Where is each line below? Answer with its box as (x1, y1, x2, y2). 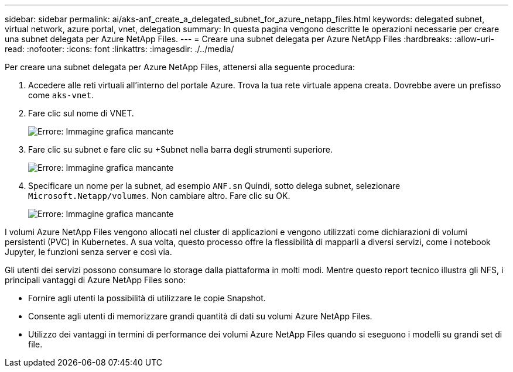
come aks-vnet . (28, 90, 94, 100)
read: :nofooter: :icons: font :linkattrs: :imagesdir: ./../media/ (5, 44, 234, 54)
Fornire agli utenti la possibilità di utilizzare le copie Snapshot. (28, 293, 266, 303)
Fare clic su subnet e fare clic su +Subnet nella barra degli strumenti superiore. (28, 144, 333, 154)
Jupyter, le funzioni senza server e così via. (5, 247, 172, 257)
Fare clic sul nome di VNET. (28, 108, 134, 118)
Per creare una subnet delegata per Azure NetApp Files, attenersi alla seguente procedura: (5, 62, 355, 72)
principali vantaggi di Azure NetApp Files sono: (5, 275, 186, 285)
